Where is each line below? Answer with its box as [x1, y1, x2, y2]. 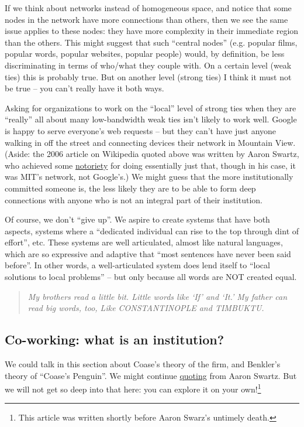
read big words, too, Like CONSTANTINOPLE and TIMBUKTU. [27, 302, 264, 314]
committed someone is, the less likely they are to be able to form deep [5, 182, 256, 194]
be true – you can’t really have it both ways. [5, 82, 164, 94]
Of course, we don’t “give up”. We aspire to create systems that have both [5, 213, 270, 226]
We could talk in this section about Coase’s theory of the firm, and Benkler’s [5, 358, 281, 370]
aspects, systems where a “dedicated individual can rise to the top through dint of [5, 224, 299, 237]
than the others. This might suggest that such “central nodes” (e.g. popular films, [5, 36, 298, 48]
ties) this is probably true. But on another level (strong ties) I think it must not [5, 70, 292, 83]
